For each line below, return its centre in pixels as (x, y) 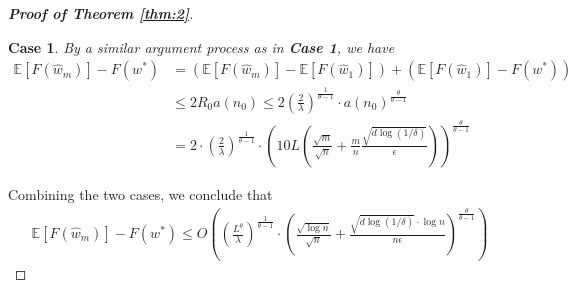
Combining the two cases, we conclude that (140, 194)
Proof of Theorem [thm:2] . (101, 13)
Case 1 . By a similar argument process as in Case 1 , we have (201, 46)
